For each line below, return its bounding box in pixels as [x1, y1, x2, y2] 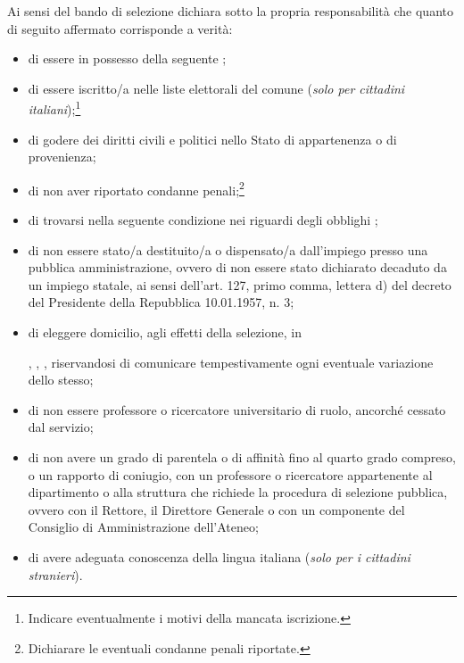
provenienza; [28, 147, 96, 166]
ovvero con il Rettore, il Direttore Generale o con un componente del [28, 500, 405, 518]
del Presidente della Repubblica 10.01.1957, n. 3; [28, 293, 294, 311]
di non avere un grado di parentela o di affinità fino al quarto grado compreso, [28, 448, 456, 466]
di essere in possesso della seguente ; [28, 49, 227, 68]
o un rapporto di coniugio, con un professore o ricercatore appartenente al [28, 465, 433, 484]
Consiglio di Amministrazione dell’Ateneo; [28, 518, 259, 536]
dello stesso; [28, 370, 94, 389]
